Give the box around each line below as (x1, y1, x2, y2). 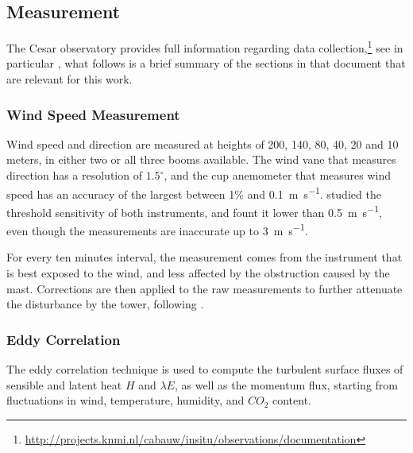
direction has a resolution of (6, 167, 142, 184)
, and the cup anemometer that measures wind (164, 167, 392, 184)
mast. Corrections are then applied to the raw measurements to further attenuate (6, 280, 403, 296)
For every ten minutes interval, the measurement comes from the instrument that (6, 249, 403, 265)
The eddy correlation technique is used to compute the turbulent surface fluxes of (6, 360, 403, 377)
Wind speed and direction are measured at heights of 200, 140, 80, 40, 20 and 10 (6, 135, 399, 152)
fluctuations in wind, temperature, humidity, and (6, 392, 245, 408)
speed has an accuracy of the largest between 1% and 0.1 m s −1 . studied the (6, 183, 381, 202)
